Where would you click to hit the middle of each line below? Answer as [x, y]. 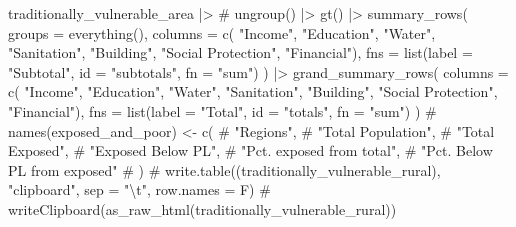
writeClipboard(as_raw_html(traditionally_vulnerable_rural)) [202, 208]
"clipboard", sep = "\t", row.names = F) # [139, 189]
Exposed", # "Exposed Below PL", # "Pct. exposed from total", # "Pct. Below [250, 150]
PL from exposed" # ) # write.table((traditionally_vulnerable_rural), [224, 169]
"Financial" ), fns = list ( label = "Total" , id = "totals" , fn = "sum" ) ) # [222, 110]
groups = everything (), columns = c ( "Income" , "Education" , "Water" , [222, 32]
